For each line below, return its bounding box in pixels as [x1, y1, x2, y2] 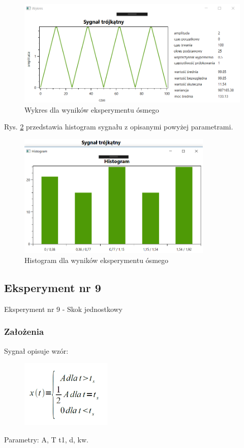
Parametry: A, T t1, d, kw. [4, 434, 88, 444]
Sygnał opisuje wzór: [4, 345, 69, 356]
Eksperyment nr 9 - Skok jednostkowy [4, 303, 123, 314]
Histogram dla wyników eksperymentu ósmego [24, 254, 169, 265]
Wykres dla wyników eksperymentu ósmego [24, 104, 159, 115]
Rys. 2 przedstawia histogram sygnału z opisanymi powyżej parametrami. [4, 121, 233, 132]
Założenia [4, 325, 44, 338]
